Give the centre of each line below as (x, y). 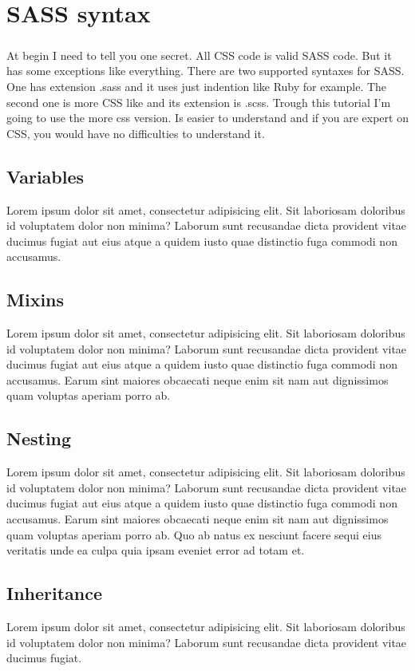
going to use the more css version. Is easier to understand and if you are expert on (207, 118)
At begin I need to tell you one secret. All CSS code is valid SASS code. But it (199, 55)
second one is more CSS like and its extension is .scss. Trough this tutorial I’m (199, 102)
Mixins (36, 300)
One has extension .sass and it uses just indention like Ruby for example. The (197, 86)
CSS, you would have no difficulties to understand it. (136, 133)
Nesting (39, 438)
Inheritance (55, 593)
